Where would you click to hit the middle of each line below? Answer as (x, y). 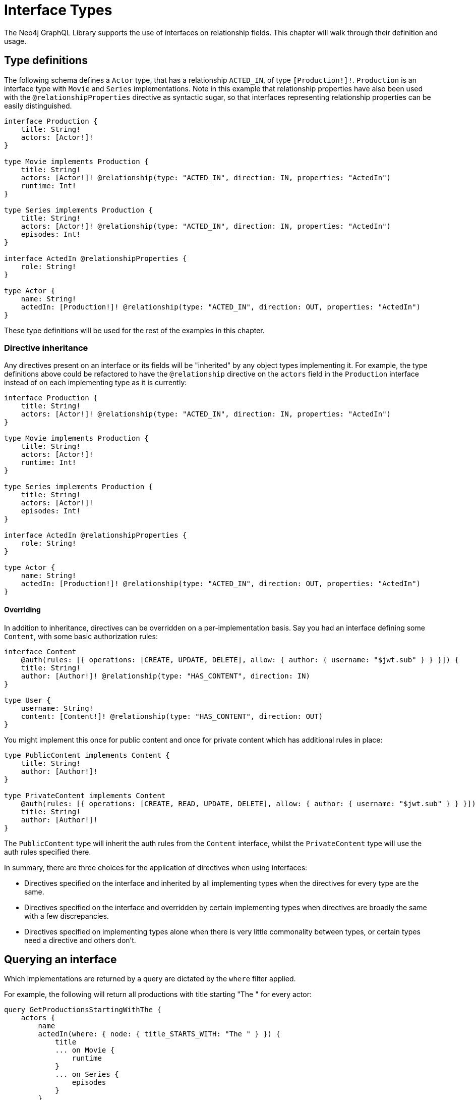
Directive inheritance (46, 348)
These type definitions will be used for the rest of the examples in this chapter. (134, 330)
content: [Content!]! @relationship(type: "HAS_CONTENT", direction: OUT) (172, 716)
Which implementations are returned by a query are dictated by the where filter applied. (150, 979)
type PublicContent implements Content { (87, 755)
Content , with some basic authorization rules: (81, 636)
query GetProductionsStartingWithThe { (83, 1010)
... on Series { (87, 1075)
